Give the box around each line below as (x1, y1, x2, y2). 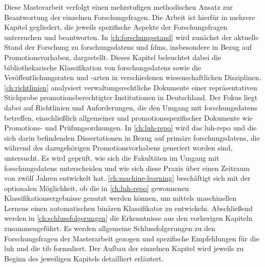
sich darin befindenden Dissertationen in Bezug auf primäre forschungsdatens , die (4, 132, 260, 143)
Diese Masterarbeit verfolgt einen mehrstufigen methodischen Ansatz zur (4, 2, 233, 12)
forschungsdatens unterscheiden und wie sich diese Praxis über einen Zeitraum (4, 162, 250, 173)
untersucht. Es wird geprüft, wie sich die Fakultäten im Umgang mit (4, 152, 219, 163)
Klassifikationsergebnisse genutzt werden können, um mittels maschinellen (4, 193, 237, 203)
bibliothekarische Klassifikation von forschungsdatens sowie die (4, 62, 201, 72)
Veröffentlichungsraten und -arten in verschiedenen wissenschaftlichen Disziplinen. (4, 72, 261, 83)
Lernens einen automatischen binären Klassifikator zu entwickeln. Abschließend (4, 202, 253, 213)
